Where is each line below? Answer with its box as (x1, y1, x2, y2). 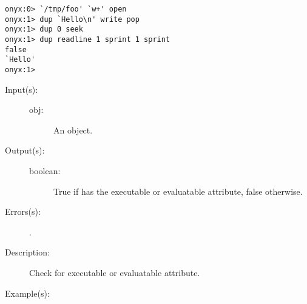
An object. (53, 123, 93, 136)
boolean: (29, 164, 61, 177)
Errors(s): (5, 205, 41, 218)
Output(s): (5, 144, 45, 157)
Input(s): (5, 83, 38, 95)
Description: (5, 246, 50, 258)
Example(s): (5, 286, 50, 299)
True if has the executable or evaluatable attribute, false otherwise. (53, 184, 303, 197)
